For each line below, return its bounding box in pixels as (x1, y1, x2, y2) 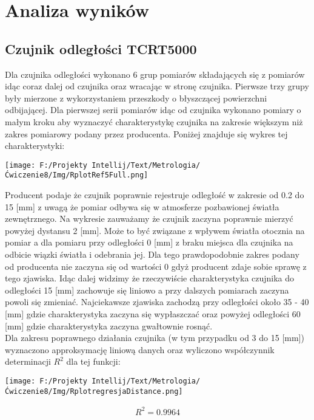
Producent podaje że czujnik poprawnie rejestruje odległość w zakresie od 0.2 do (5, 188, 304, 201)
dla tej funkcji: (66, 355, 121, 368)
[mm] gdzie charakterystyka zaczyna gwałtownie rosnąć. (5, 319, 213, 332)
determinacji (5, 355, 51, 368)
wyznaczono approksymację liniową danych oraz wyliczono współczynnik (5, 343, 275, 356)
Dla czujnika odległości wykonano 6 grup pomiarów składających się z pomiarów (5, 67, 305, 80)
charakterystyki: (5, 139, 65, 152)
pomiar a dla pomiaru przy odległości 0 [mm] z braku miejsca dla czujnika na (5, 236, 293, 249)
